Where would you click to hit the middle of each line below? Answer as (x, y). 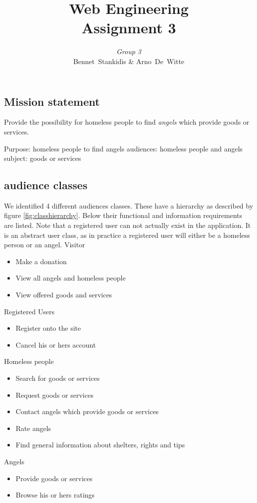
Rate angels (33, 428)
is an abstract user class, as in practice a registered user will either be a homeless (127, 235)
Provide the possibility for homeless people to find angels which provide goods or (127, 122)
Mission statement (52, 101)
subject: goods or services (43, 158)
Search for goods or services (58, 378)
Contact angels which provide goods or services (87, 411)
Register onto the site (48, 328)
